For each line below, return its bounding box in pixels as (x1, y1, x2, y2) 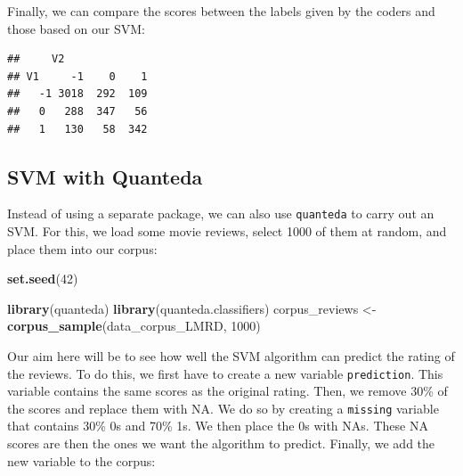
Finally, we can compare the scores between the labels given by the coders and (7, 2, 435, 20)
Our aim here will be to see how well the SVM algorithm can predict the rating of (7, 346, 455, 365)
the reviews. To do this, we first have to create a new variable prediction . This (7, 364, 443, 382)
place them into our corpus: (7, 239, 158, 258)
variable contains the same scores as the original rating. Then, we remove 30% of (7, 382, 448, 400)
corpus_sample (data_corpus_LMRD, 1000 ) (7, 316, 261, 335)
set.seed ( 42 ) (7, 269, 78, 288)
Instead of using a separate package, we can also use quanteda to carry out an (7, 204, 435, 223)
